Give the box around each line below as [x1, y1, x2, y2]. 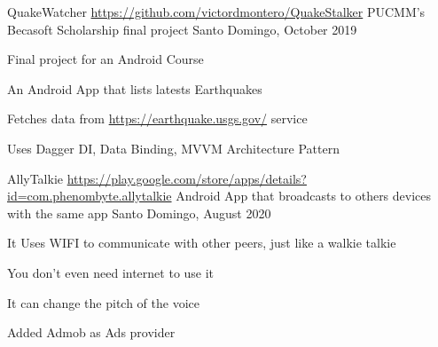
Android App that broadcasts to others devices [176, 186, 432, 205]
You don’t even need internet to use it [7, 263, 215, 281]
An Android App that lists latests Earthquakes [7, 79, 262, 98]
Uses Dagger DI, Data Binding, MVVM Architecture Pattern [7, 138, 340, 157]
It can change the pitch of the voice [7, 293, 199, 312]
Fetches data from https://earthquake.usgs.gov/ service [7, 109, 308, 128]
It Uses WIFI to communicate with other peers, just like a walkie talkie [7, 233, 396, 252]
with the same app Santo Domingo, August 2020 [7, 203, 271, 222]
